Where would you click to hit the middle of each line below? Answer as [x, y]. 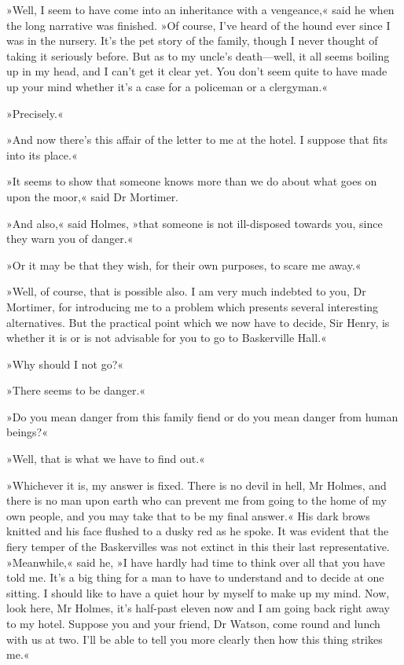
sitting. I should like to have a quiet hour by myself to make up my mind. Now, [198, 592]
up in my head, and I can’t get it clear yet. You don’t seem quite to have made [197, 71]
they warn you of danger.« [70, 239]
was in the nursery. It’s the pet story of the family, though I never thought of [192, 40]
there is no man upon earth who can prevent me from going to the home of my [196, 500]
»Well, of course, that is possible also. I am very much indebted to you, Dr [186, 291]
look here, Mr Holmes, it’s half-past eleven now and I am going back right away [198, 608]
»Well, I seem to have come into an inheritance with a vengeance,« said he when [200, 9]
